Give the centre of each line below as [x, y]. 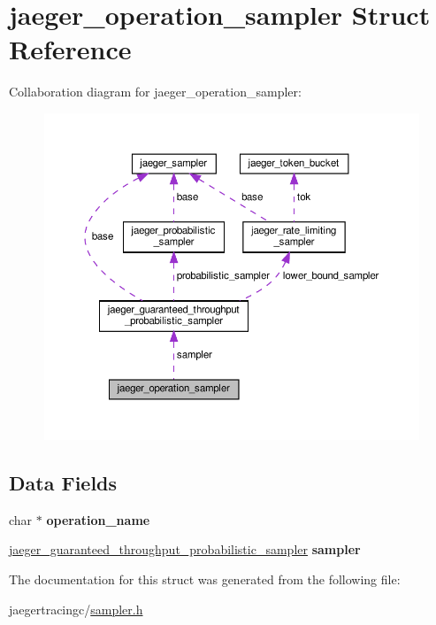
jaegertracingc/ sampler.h [76, 609]
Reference [70, 49]
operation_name [98, 519]
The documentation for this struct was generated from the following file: [205, 579]
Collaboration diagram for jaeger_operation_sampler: [155, 92]
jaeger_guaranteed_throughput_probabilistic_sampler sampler [185, 549]
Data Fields [63, 483]
